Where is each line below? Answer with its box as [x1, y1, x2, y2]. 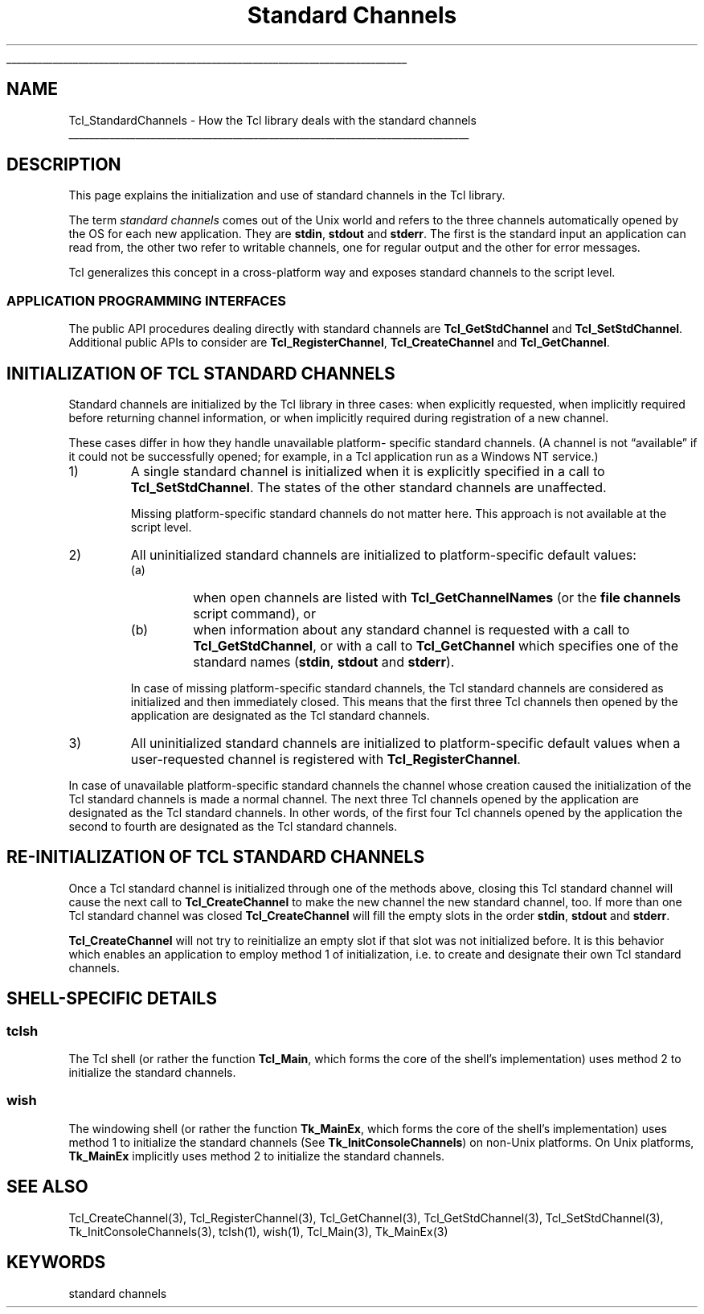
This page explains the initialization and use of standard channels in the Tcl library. [68, 188, 505, 203]
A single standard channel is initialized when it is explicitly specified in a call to [130, 463, 605, 480]
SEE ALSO [6, 1176, 88, 1197]
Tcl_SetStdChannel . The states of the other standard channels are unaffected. [130, 479, 607, 496]
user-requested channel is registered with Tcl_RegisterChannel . [130, 751, 521, 768]
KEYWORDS [6, 1252, 106, 1273]
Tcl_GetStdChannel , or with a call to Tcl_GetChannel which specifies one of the [193, 638, 679, 655]
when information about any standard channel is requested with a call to [193, 622, 630, 639]
